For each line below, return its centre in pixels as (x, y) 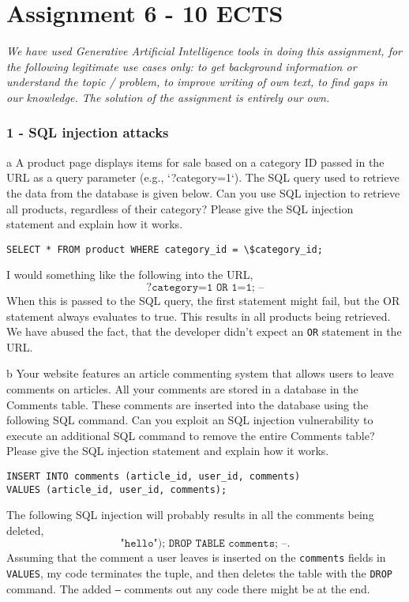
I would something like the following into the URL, (130, 275)
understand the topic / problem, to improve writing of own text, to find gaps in (197, 82)
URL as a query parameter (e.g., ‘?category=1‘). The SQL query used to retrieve (203, 177)
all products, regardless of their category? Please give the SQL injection (180, 208)
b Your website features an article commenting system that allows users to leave (200, 373)
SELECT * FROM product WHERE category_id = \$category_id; (165, 249)
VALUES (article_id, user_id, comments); (117, 489)
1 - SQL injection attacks (88, 132)
